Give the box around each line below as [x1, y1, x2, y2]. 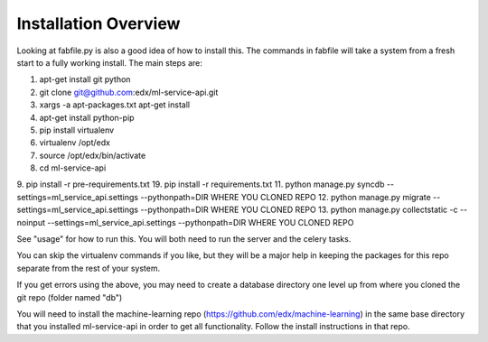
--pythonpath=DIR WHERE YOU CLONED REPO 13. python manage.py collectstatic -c [140, 204, 458, 216]
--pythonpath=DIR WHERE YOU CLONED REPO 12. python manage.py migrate [140, 191, 431, 202]
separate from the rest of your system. [16, 263, 161, 273]
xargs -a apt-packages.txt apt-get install [39, 99, 190, 110]
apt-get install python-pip [39, 112, 135, 123]
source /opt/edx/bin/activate [39, 150, 146, 161]
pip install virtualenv [39, 125, 115, 135]
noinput [16, 217, 45, 227]
